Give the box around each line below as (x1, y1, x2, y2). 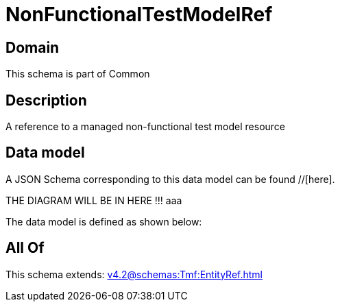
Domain (5, 38, 60, 56)
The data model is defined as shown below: (5, 215, 202, 228)
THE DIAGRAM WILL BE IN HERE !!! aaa (5, 194, 182, 206)
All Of (5, 239, 45, 257)
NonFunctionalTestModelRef (5, 3, 273, 26)
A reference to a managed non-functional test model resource (5, 121, 286, 133)
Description (5, 91, 87, 109)
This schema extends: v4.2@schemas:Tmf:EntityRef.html (5, 268, 263, 280)
